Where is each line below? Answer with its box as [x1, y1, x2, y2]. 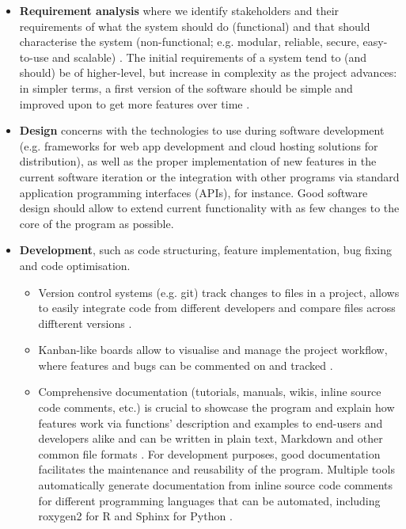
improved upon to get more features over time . [19, 95, 250, 112]
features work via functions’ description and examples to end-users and [38, 414, 383, 431]
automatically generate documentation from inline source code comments [38, 477, 393, 493]
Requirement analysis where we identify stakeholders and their [19, 2, 340, 18]
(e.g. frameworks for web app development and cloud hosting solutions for [19, 137, 378, 154]
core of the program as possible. [19, 215, 174, 231]
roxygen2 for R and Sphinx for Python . [38, 508, 233, 524]
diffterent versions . [38, 314, 132, 331]
